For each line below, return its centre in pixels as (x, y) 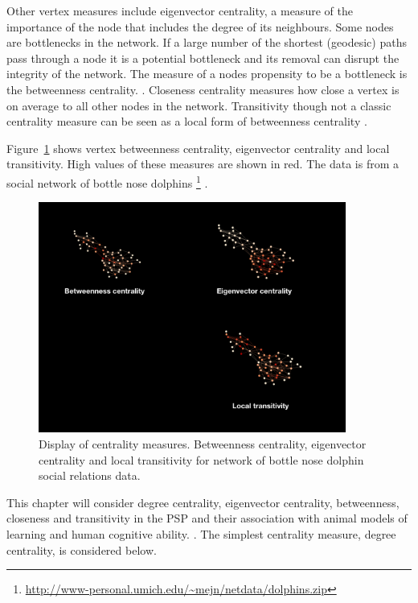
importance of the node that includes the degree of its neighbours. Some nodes (200, 26)
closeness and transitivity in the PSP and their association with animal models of (207, 518)
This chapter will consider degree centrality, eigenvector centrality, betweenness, (203, 502)
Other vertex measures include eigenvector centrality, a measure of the (180, 10)
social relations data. (90, 475)
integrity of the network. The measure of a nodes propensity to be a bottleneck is (207, 74)
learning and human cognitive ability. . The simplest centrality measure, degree (201, 533)
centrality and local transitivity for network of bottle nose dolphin (201, 459)
